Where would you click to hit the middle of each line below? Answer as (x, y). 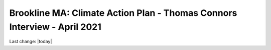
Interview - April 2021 (55, 27)
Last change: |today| (31, 42)
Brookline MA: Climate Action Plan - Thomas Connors (123, 13)
